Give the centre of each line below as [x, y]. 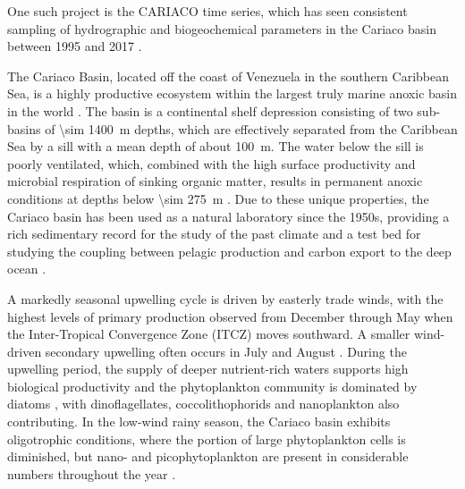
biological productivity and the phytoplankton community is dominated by [212, 386]
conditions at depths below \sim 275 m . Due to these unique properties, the [218, 198]
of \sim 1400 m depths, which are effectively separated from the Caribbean [251, 128]
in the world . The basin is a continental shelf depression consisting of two [210, 110]
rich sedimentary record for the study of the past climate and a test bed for [214, 234]
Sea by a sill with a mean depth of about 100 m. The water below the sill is [216, 146]
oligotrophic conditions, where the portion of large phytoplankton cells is [207, 438]
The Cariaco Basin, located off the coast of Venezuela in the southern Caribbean [228, 76]
